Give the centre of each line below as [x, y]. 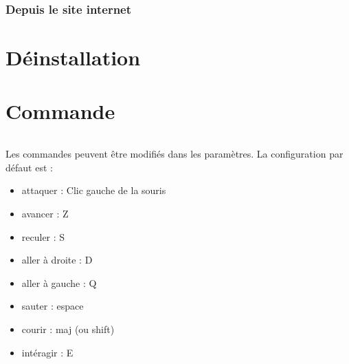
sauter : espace [53, 306]
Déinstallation [73, 57]
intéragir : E [47, 352]
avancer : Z [45, 213]
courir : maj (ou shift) [68, 329]
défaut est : [29, 167]
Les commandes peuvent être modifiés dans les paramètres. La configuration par [174, 154]
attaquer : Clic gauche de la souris [94, 190]
